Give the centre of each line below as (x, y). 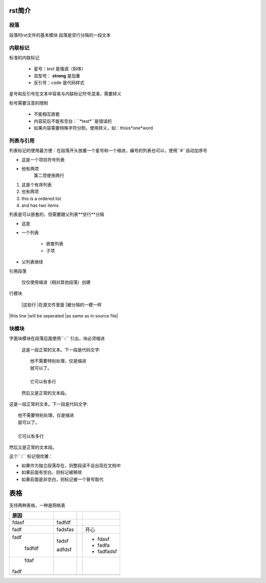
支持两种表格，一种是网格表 (37, 505)
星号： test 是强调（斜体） (60, 69)
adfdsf (64, 549)
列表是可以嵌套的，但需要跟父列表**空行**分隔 (57, 214)
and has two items (40, 205)
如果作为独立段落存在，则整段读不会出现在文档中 (71, 465)
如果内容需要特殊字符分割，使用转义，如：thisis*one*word (93, 128)
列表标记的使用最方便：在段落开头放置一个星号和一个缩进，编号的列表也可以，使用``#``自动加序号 (108, 151)
